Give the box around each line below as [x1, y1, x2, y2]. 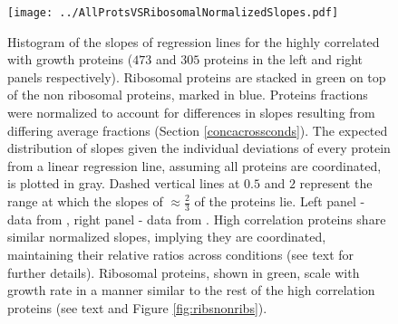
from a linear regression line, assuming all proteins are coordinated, [7, 156, 382, 175]
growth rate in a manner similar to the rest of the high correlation [7, 281, 375, 300]
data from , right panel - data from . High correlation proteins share [7, 209, 386, 228]
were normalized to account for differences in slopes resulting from [7, 103, 375, 122]
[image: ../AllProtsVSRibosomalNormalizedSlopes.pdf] [7, 6, 339, 19]
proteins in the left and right [203, 50, 363, 69]
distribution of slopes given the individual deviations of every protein [7, 138, 391, 157]
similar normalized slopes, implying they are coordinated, [7, 227, 326, 246]
